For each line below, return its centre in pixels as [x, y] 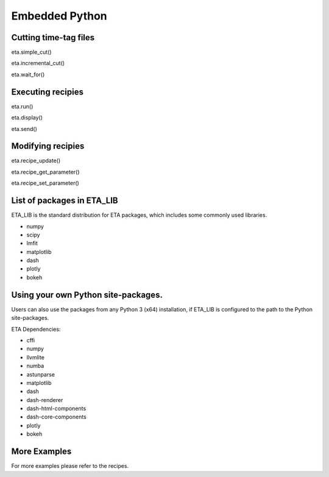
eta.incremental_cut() [38, 63]
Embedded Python [59, 16]
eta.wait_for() [28, 74]
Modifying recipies [48, 146]
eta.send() [24, 129]
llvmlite [36, 357]
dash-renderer [45, 400]
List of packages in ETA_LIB [65, 201]
